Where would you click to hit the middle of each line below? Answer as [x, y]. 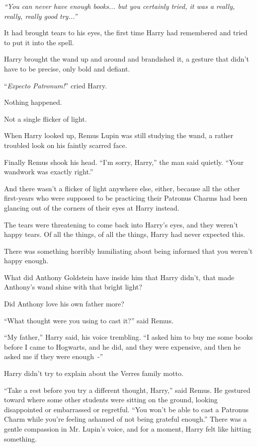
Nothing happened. [33, 102]
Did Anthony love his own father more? [64, 304]
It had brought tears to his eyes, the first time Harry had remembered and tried [126, 33]
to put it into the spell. [39, 42]
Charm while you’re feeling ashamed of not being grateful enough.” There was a [126, 419]
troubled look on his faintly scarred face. [66, 145]
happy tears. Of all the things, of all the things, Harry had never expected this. [125, 234]
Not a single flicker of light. [45, 118]
